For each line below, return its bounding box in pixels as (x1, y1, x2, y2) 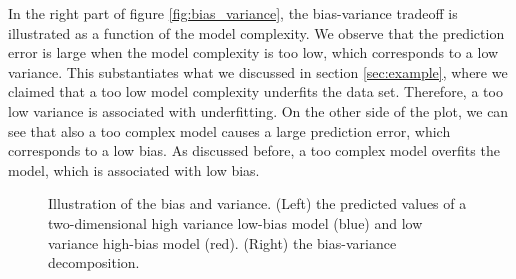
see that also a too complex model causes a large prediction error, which (8, 120, 451, 141)
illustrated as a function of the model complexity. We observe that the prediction (8, 22, 505, 43)
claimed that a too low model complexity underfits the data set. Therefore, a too (8, 81, 503, 102)
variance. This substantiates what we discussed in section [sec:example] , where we (8, 61, 508, 82)
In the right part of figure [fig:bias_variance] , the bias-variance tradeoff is (8, 3, 458, 23)
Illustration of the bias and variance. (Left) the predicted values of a (48, 193, 467, 214)
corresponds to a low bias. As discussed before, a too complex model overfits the (8, 140, 500, 161)
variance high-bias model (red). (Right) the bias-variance (48, 232, 397, 253)
